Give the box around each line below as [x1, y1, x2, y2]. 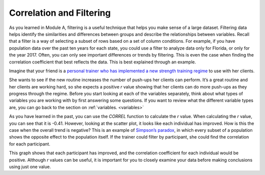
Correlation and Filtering [9, 7, 111, 18]
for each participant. [9, 141, 51, 147]
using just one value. [9, 164, 51, 170]
